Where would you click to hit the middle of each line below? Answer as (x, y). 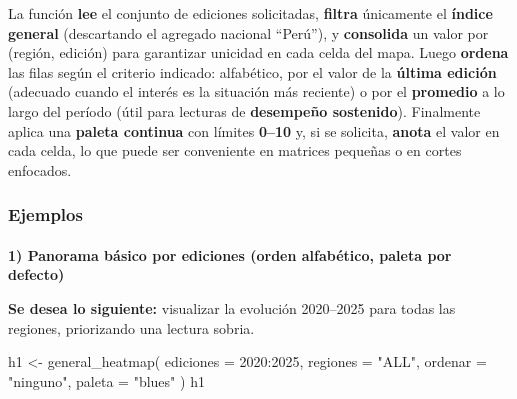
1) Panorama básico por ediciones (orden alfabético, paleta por (230, 254)
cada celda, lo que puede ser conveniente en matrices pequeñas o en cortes (235, 150)
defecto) (36, 274)
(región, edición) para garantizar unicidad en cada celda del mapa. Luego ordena (258, 52)
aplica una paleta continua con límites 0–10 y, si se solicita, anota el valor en (254, 130)
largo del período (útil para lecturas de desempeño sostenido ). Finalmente (244, 110)
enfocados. (40, 169)
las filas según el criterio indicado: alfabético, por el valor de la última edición (252, 71)
